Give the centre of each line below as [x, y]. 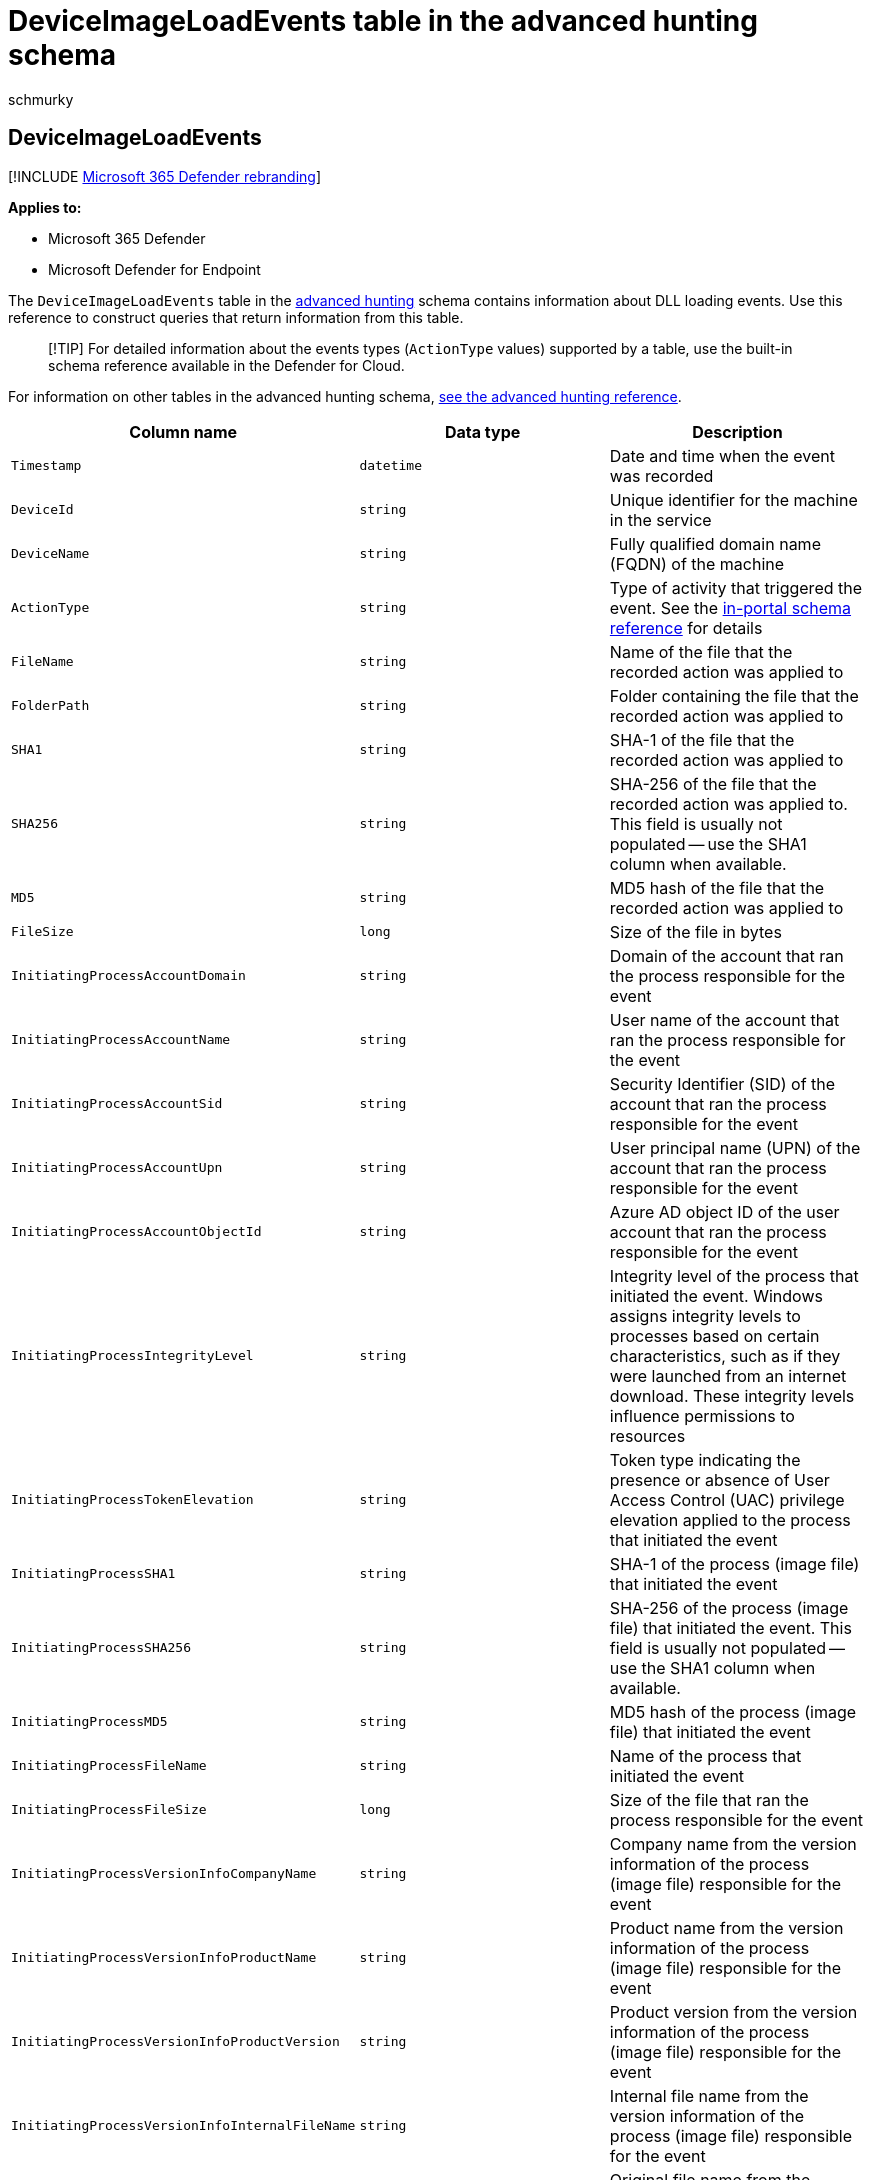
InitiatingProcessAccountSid [117, 1104]
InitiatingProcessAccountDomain [128, 976]
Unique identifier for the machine [733, 499]
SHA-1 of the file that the [702, 739]
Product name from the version [726, 1927]
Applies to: [45, 207]
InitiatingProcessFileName [109, 1766]
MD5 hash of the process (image [733, 1711]
